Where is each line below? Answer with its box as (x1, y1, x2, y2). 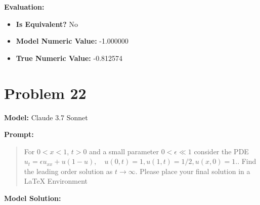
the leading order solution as (24, 165, 113, 176)
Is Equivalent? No (16, 18, 78, 29)
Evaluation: (4, 2, 45, 12)
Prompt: (4, 129, 34, 140)
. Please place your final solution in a (135, 165, 250, 176)
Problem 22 (4, 82, 86, 103)
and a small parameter (89, 146, 159, 156)
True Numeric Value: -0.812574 (16, 52, 123, 63)
